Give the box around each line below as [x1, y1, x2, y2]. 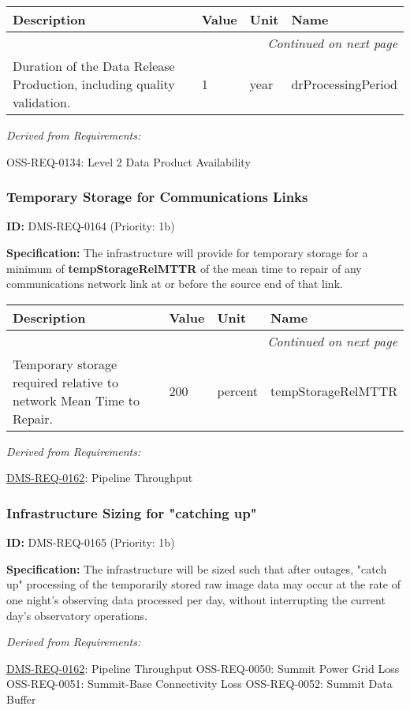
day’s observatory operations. [6, 607, 147, 623]
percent [217, 382, 259, 401]
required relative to [13, 372, 118, 391]
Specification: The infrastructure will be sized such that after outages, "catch [6, 560, 387, 577]
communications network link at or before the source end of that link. [6, 275, 343, 292]
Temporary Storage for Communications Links [6, 187, 308, 207]
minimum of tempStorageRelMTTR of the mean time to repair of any [6, 260, 362, 276]
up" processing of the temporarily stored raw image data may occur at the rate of [6, 576, 401, 592]
